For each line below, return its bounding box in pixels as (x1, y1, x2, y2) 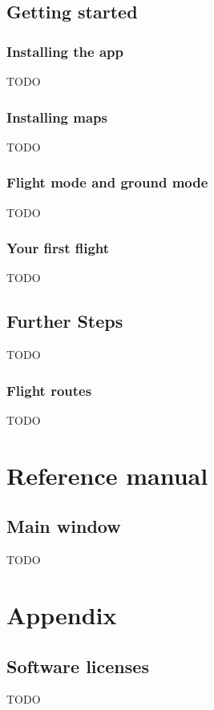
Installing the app (6, 41, 123, 61)
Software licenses (6, 653, 149, 678)
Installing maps (6, 107, 107, 127)
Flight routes (6, 380, 92, 400)
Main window (6, 514, 121, 539)
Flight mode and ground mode (6, 172, 208, 192)
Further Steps (6, 309, 123, 333)
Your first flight (6, 238, 110, 258)
